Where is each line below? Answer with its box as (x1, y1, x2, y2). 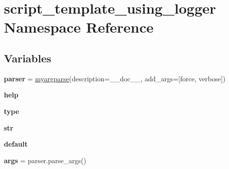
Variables (4, 50, 52, 65)
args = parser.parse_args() (4, 155, 86, 165)
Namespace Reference (4, 17, 153, 37)
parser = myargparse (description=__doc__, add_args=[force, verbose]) (4, 73, 226, 83)
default (4, 139, 28, 149)
